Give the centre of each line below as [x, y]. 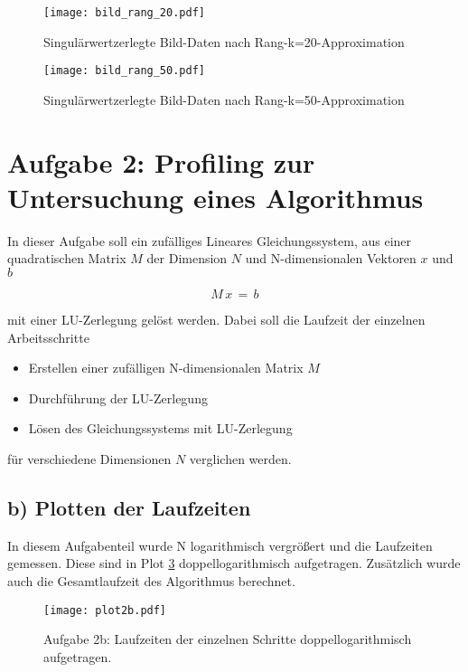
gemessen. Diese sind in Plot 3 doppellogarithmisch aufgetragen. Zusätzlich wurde [234, 563]
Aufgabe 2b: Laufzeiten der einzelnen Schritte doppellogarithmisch [228, 639]
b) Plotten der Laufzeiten [129, 507]
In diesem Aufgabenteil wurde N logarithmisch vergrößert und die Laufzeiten [220, 545]
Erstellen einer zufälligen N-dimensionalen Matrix [166, 368]
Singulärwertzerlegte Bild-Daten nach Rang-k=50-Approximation [224, 99]
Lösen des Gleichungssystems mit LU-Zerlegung [160, 428]
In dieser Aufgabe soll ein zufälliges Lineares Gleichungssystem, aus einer [210, 240]
